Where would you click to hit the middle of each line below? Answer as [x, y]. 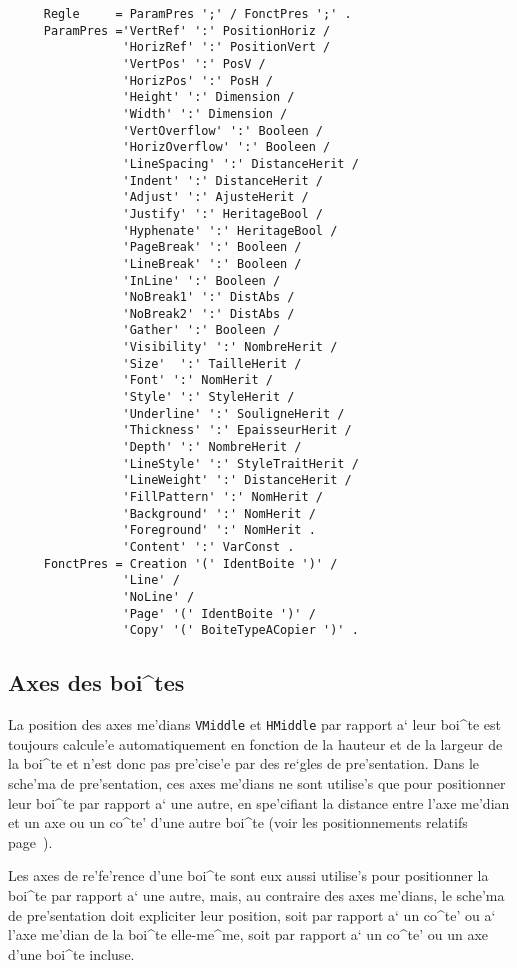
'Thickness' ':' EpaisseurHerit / [237, 430]
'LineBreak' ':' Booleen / [212, 263]
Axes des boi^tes [96, 682]
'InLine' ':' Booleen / [201, 280]
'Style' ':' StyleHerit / [208, 397]
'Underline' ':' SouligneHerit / [233, 413]
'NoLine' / [158, 596]
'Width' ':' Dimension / [205, 113]
